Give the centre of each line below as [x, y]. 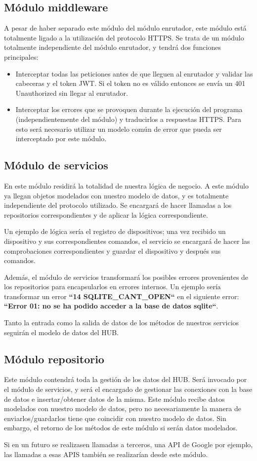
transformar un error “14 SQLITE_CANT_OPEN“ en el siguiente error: [122, 296]
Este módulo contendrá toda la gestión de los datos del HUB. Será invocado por [126, 379]
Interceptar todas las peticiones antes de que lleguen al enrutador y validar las [134, 73]
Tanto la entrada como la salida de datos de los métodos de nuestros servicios [122, 323]
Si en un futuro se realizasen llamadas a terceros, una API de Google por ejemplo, [128, 444]
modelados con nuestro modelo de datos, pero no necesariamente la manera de [123, 408]
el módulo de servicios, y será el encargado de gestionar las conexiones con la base [128, 389]
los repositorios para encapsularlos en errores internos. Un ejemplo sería [112, 287]
